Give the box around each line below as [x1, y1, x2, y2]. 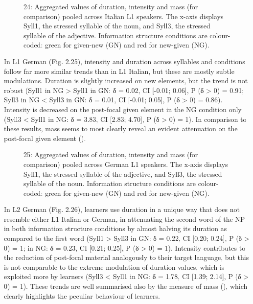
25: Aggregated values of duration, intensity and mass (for [23, 149, 198, 160]
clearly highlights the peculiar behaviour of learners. [4, 290, 160, 301]
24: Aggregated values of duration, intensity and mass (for [23, 1, 198, 11]
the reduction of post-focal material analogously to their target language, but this [4, 252, 249, 262]
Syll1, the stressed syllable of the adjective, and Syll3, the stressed [23, 168, 222, 179]
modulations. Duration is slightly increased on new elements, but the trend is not [4, 75, 248, 86]
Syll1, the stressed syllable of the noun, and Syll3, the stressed [23, 21, 210, 31]
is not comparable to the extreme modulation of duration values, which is [4, 261, 225, 272]
